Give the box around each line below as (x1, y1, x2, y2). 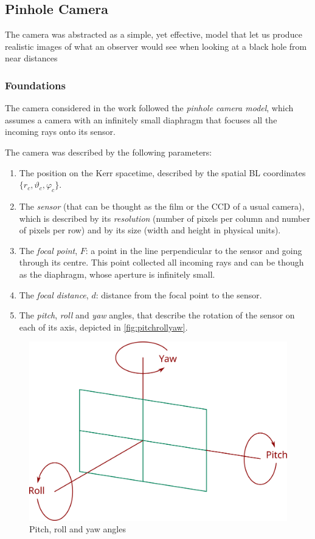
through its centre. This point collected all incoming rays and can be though (19, 256, 304, 269)
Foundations (5, 77, 66, 92)
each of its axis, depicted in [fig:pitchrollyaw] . (19, 320, 188, 333)
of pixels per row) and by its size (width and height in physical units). (19, 224, 281, 236)
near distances (5, 52, 58, 64)
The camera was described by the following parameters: (5, 145, 212, 158)
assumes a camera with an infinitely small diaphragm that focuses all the (5, 113, 277, 126)
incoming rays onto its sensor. (5, 125, 116, 138)
